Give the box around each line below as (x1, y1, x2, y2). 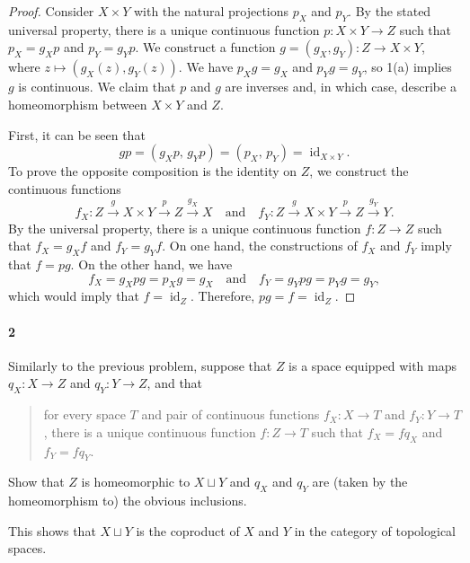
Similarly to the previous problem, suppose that (8, 356, 272, 374)
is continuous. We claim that (18, 77, 176, 96)
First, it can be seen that (8, 125, 146, 144)
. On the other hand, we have (70, 254, 233, 273)
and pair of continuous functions (141, 405, 320, 424)
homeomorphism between (8, 94, 147, 113)
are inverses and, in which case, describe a (225, 77, 457, 96)
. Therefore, (190, 286, 255, 305)
